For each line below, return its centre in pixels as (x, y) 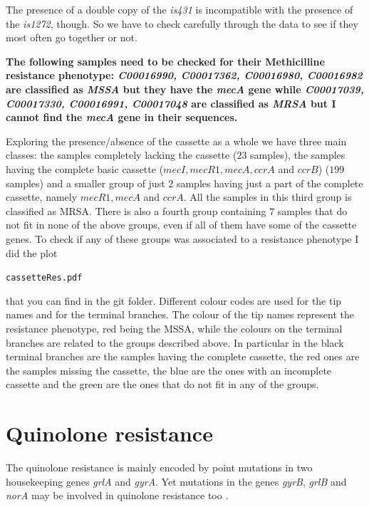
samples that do (312, 210)
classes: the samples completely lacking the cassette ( (121, 155)
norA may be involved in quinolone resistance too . (117, 495)
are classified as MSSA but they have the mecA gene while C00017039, (185, 89)
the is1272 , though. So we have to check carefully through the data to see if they (182, 23)
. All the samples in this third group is (267, 197)
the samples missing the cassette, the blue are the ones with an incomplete (169, 370)
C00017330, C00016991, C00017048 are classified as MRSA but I (171, 103)
